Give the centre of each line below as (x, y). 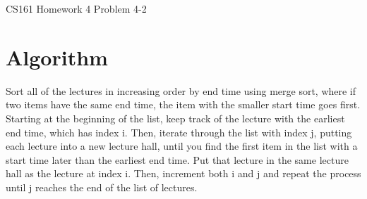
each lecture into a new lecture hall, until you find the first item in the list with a (182, 146)
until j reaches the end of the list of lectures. (102, 187)
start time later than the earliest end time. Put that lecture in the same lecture (177, 159)
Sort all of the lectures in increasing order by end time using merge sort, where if (181, 90)
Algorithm (57, 57)
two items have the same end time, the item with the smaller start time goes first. (183, 104)
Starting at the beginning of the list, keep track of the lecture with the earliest (175, 118)
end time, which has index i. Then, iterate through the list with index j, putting (179, 132)
